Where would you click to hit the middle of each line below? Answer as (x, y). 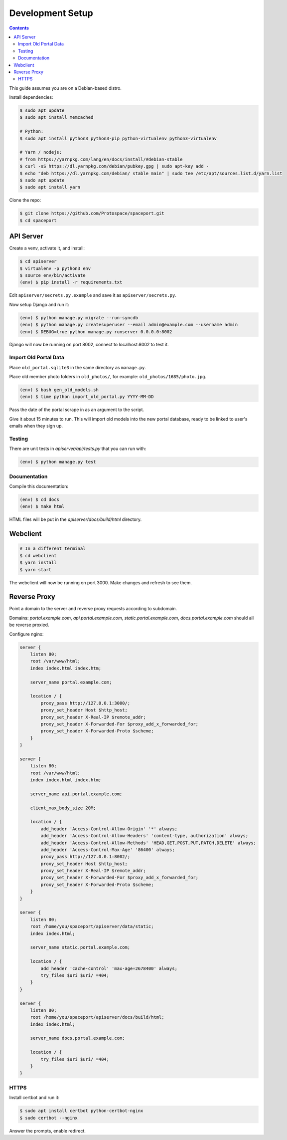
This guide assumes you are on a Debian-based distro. (66, 88)
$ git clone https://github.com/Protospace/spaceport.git (92, 214)
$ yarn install (38, 563)
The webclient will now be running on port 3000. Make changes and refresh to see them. (100, 582)
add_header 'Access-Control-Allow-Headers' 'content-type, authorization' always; (144, 836)
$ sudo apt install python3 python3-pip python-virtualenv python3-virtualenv (118, 138)
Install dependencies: (31, 97)
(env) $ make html (42, 507)
